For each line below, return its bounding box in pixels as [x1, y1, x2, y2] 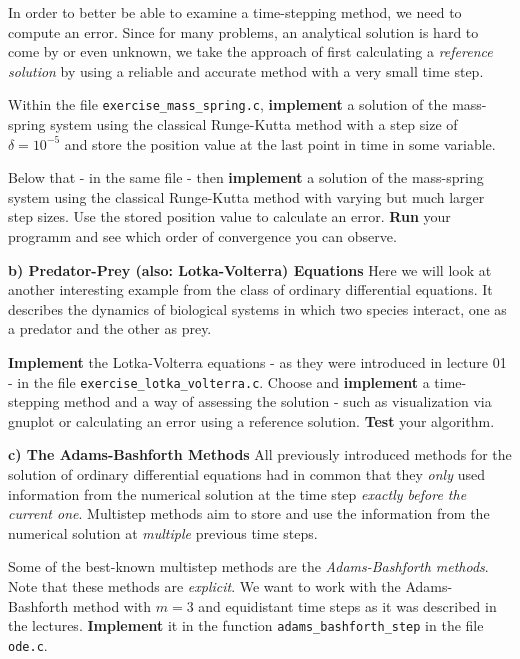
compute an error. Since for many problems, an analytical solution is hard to [8, 21, 479, 42]
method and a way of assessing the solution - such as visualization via [64, 391, 492, 412]
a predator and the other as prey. [8, 318, 212, 339]
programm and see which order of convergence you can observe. [8, 226, 397, 246]
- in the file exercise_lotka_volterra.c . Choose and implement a [8, 371, 430, 392]
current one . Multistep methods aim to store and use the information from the [8, 503, 490, 524]
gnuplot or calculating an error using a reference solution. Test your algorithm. [8, 410, 495, 431]
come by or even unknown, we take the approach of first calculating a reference [8, 41, 493, 62]
